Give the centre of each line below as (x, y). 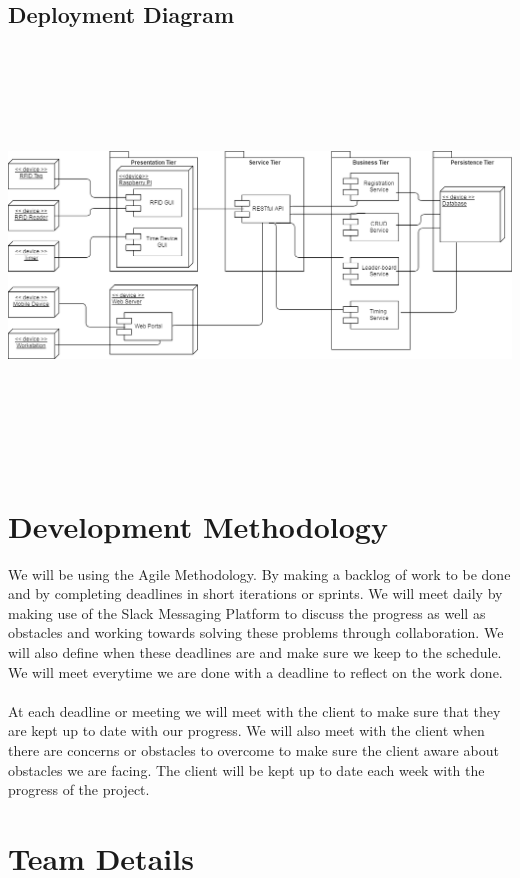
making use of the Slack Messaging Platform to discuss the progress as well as (247, 612)
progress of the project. (79, 789)
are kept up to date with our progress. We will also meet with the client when (246, 730)
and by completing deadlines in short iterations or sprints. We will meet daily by (255, 593)
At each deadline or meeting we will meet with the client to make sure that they (254, 710)
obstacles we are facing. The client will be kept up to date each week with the (246, 769)
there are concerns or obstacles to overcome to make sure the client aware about (253, 750)
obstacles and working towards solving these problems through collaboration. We (256, 632)
